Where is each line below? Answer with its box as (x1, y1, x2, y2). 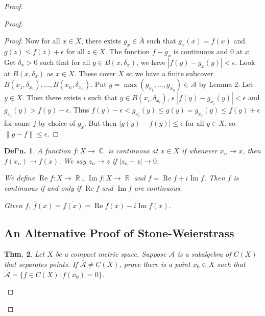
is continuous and (173, 46, 228, 56)
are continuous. (134, 182, 182, 193)
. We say (59, 155, 86, 166)
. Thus (69, 104, 89, 115)
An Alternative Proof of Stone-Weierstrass (4, 224, 234, 240)
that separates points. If (4, 258, 78, 269)
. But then (84, 117, 117, 128)
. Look (235, 56, 255, 67)
